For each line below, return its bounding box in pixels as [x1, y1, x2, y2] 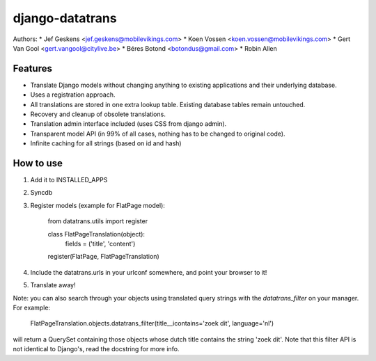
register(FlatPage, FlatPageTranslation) [47, 252, 159, 261]
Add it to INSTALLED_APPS [30, 176, 108, 184]
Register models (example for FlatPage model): [30, 201, 165, 209]
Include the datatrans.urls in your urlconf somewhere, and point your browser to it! [30, 268, 267, 276]
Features [13, 63, 52, 74]
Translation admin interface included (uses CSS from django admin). [30, 120, 227, 128]
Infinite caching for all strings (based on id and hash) [30, 139, 182, 147]
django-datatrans [13, 10, 118, 26]
